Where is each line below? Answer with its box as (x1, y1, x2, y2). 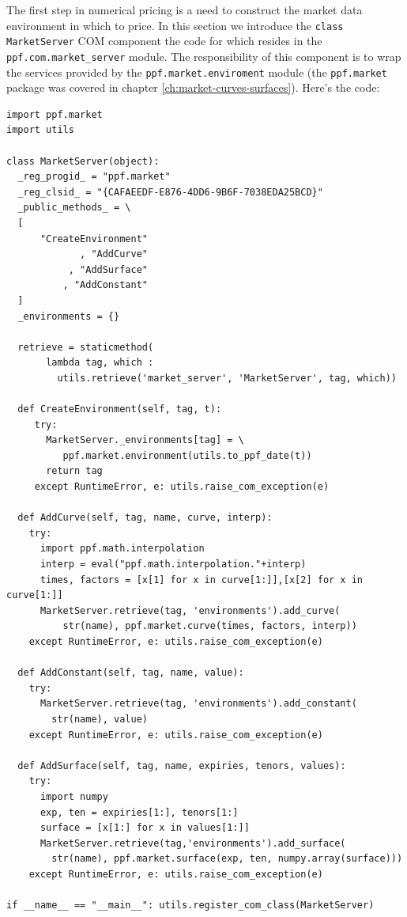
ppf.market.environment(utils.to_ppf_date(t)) (62, 449, 312, 461)
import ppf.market (6, 108, 103, 120)
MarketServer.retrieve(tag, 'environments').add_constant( (40, 698, 357, 710)
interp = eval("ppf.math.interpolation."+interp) (40, 559, 307, 570)
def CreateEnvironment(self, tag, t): (17, 404, 222, 415)
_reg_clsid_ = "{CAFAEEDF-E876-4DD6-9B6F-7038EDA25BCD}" (17, 186, 323, 198)
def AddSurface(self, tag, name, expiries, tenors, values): (17, 760, 346, 771)
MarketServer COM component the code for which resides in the (6, 32, 322, 49)
